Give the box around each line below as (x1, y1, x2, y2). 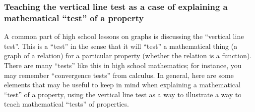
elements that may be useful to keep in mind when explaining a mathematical (4, 79, 241, 90)
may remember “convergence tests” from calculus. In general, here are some (4, 70, 234, 80)
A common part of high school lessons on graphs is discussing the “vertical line (4, 31, 244, 41)
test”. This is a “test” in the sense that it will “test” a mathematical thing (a (4, 40, 238, 51)
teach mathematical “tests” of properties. (4, 99, 129, 109)
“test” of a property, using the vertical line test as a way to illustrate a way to (4, 89, 242, 99)
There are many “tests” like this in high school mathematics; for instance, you (4, 60, 242, 70)
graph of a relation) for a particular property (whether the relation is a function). (4, 50, 252, 61)
